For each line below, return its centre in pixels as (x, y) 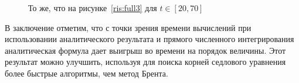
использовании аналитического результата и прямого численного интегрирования (149, 39)
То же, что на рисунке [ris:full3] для (93, 8)
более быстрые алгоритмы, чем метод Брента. (86, 73)
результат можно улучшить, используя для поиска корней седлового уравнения (145, 62)
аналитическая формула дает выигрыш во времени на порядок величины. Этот (145, 50)
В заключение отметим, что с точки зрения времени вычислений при (128, 27)
